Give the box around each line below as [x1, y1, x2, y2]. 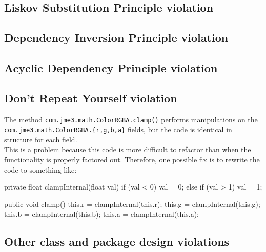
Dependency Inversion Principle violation [4, 30, 229, 46]
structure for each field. [4, 134, 77, 144]
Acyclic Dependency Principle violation [4, 59, 218, 75]
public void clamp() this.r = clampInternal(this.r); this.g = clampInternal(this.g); [4, 198, 260, 209]
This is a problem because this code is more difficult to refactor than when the [4, 144, 251, 155]
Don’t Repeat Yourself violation [4, 90, 177, 106]
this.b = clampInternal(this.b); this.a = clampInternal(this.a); [4, 208, 199, 219]
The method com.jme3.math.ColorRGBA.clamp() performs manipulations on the [4, 114, 258, 124]
